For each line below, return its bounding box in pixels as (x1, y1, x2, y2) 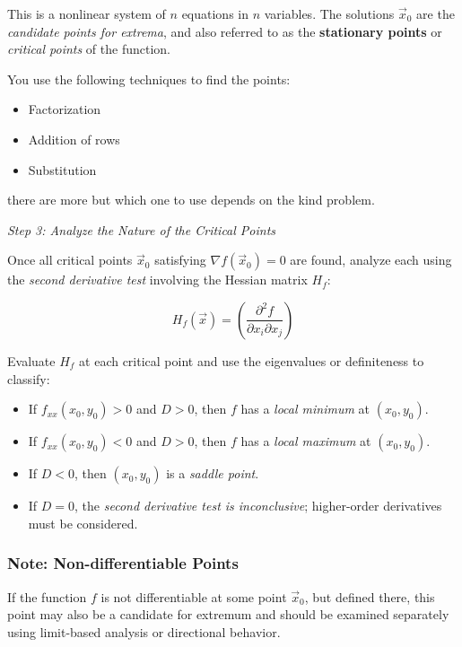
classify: (7, 369, 50, 388)
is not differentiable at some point (100, 587, 287, 606)
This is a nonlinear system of (7, 4, 166, 22)
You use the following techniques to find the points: (7, 69, 291, 88)
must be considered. (28, 513, 138, 532)
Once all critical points (7, 250, 133, 269)
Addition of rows (28, 129, 120, 148)
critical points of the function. (7, 39, 171, 58)
